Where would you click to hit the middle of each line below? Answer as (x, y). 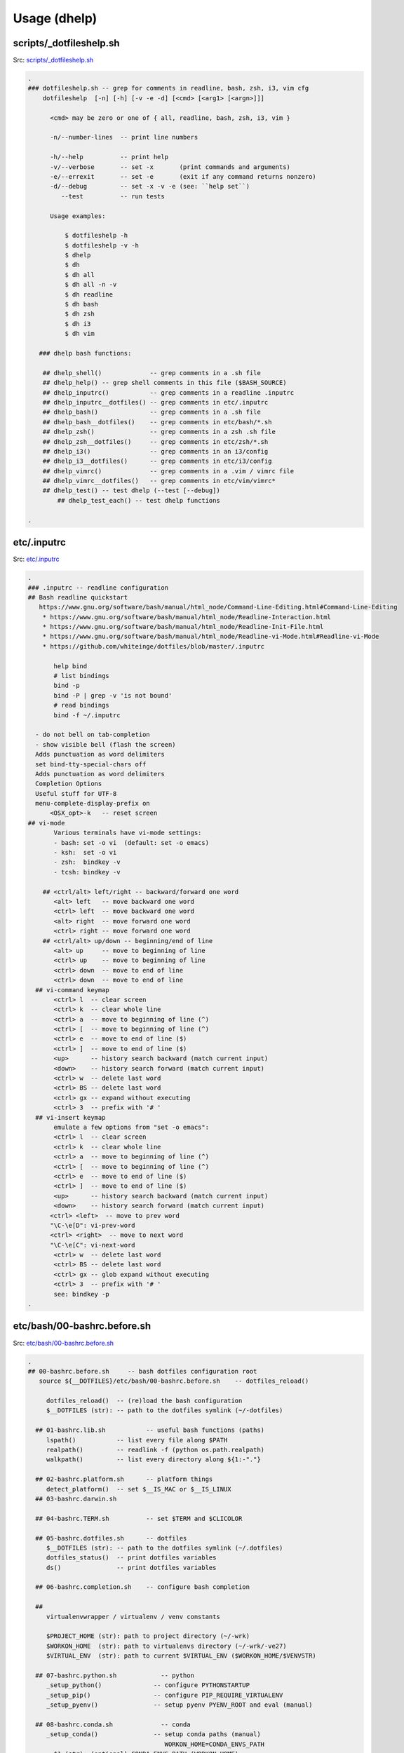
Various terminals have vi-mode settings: (128, 833)
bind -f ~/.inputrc (87, 715)
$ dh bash (81, 304)
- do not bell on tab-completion (93, 735)
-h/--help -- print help (109, 157)
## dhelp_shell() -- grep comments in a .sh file (151, 373)
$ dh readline (89, 294)
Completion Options (69, 784)
